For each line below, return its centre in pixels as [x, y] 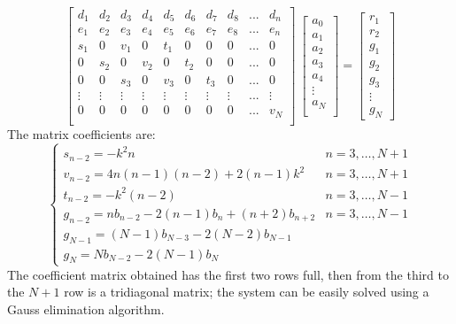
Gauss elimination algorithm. [86, 309]
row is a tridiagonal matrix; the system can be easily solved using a [247, 292]
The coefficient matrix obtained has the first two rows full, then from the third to [228, 274]
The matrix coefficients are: [81, 133]
